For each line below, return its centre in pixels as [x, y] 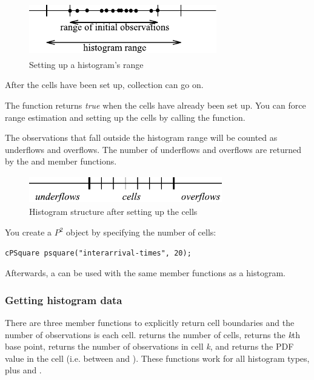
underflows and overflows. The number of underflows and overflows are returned [153, 149]
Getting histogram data [64, 300]
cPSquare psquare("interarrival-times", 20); [98, 253]
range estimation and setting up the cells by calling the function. [125, 117]
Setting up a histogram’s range [86, 64]
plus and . [23, 370]
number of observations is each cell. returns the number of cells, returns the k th [153, 334]
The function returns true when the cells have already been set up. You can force [155, 105]
